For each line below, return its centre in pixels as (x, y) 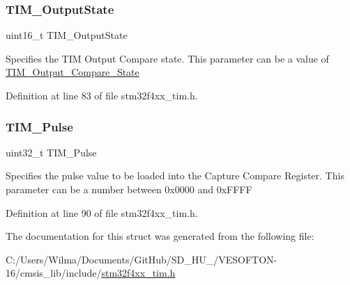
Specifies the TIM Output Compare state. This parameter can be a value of (167, 58)
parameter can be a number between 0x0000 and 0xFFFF (129, 189)
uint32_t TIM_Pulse (51, 152)
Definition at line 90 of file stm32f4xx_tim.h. (102, 212)
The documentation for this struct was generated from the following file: (160, 236)
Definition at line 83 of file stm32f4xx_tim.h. (102, 95)
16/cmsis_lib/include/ (54, 273)
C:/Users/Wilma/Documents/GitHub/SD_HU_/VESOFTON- (142, 259)
